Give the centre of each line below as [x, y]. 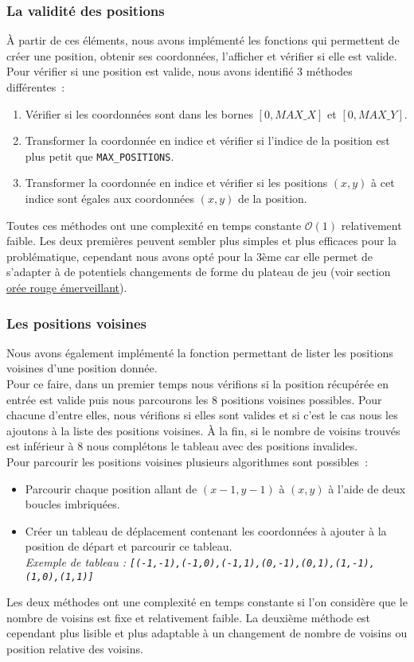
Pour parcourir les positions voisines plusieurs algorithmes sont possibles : [187, 461]
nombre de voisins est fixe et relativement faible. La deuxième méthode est [189, 617]
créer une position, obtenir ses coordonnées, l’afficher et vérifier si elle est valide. [202, 55]
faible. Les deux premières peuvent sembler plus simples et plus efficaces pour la [202, 241]
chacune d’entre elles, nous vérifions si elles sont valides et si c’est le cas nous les [202, 415]
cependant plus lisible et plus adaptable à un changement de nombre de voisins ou [207, 633]
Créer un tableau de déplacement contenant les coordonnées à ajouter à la [206, 530]
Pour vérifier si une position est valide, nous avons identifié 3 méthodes [180, 71]
